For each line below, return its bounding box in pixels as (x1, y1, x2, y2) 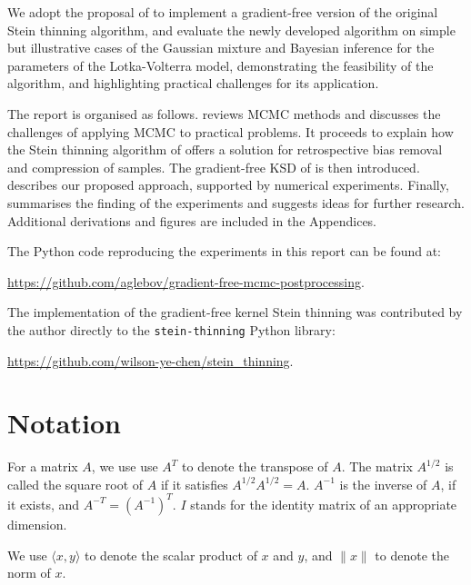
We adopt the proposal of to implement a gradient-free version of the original (7, 3, 438, 21)
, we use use (91, 457, 158, 476)
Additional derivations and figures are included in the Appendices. (7, 211, 377, 230)
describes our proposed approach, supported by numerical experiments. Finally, (7, 175, 449, 194)
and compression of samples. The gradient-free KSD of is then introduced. (7, 157, 420, 176)
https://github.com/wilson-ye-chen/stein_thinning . (7, 351, 294, 370)
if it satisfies (160, 474, 228, 493)
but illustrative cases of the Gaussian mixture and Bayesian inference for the (7, 38, 435, 57)
